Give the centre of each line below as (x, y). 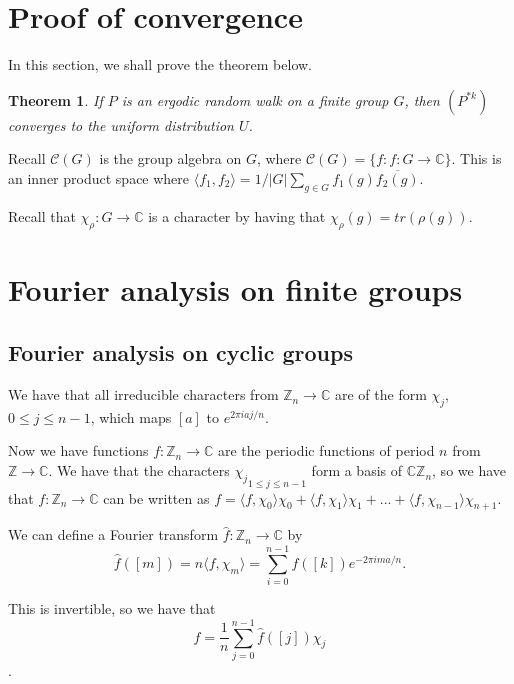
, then (422, 99)
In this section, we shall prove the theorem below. (160, 64)
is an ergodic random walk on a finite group (255, 99)
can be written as (156, 497)
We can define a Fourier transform (113, 534)
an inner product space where (99, 177)
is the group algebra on (170, 158)
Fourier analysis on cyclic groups (180, 352)
